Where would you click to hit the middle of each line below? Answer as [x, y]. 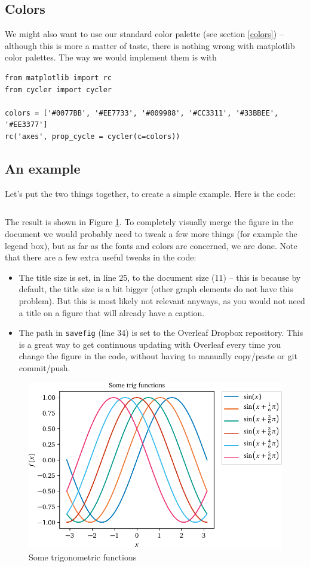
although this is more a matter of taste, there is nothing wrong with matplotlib [150, 45]
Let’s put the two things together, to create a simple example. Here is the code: [151, 193]
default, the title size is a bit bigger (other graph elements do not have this [156, 289]
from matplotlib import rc [58, 78]
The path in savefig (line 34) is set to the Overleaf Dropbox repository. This [161, 333]
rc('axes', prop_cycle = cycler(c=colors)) [93, 136]
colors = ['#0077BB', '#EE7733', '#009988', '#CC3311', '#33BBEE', [142, 113]
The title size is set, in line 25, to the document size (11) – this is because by [160, 277]
